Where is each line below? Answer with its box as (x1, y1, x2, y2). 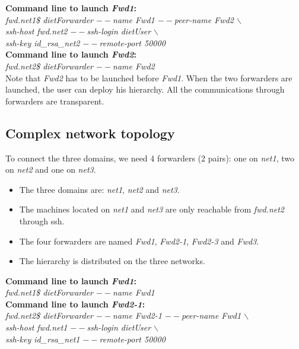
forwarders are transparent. (5, 94, 104, 107)
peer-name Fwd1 (181, 309, 241, 322)
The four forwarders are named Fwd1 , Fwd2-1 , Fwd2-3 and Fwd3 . (19, 234, 259, 247)
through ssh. (19, 214, 65, 227)
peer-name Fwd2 (174, 13, 234, 26)
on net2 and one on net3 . (5, 163, 96, 176)
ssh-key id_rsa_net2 (5, 36, 80, 49)
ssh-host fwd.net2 (5, 25, 68, 37)
